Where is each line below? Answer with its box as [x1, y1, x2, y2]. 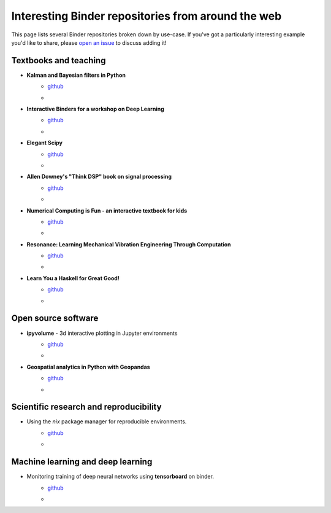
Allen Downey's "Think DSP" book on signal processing [26, 173, 172, 181]
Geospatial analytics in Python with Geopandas [26, 363, 150, 370]
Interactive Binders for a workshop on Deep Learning [26, 105, 165, 113]
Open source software [11, 313, 99, 324]
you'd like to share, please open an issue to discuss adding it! [11, 39, 167, 46]
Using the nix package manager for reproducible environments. [26, 418, 187, 425]
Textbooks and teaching [11, 55, 106, 66]
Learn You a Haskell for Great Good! [26, 274, 120, 282]
